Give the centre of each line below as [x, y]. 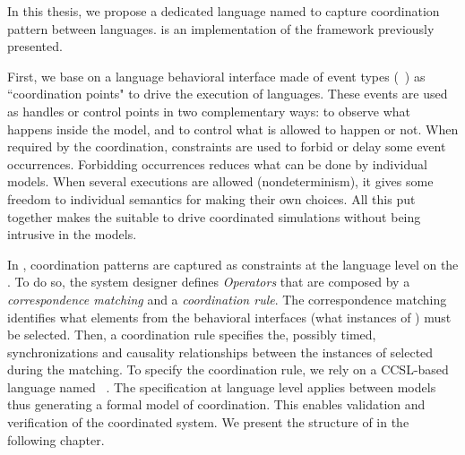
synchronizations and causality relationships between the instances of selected [220, 352]
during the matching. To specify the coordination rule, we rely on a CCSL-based [228, 369]
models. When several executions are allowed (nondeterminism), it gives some [220, 181]
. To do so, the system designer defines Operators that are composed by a [209, 282]
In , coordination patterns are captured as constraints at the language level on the [233, 264]
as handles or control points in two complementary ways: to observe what [209, 111]
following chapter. [56, 439]
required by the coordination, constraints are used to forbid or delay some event [227, 146]
